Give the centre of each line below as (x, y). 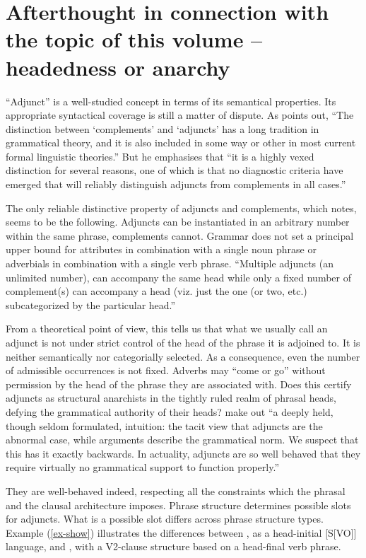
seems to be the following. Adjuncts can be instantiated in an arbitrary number (178, 222)
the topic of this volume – (134, 39)
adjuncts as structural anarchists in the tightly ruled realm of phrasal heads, (171, 398)
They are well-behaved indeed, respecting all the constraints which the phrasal (176, 490)
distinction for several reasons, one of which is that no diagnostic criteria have (175, 170)
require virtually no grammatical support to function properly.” (142, 467)
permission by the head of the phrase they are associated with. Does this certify (179, 384)
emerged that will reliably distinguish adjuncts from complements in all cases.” (176, 184)
